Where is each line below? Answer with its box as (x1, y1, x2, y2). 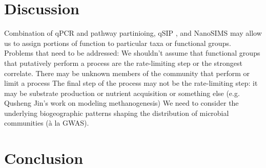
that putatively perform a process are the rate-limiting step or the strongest (4, 57, 242, 68)
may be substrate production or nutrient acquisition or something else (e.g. (4, 87, 240, 98)
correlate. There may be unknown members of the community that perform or (4, 67, 250, 78)
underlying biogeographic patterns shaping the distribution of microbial (4, 107, 229, 118)
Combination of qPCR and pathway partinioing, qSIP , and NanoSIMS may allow (4, 28, 262, 38)
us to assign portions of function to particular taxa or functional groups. (4, 37, 231, 48)
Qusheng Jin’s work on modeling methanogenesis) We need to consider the (4, 98, 239, 108)
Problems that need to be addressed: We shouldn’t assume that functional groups (4, 47, 260, 58)
